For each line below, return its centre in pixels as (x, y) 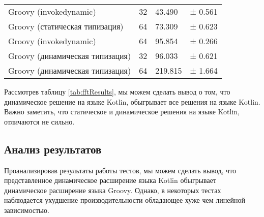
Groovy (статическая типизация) (66, 26)
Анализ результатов (53, 149)
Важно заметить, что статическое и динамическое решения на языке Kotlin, (122, 112)
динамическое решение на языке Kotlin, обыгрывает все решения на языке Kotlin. (132, 101)
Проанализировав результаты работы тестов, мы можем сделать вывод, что (120, 170)
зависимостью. (27, 210)
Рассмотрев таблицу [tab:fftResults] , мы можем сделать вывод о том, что (117, 91)
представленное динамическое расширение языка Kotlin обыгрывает (110, 180)
